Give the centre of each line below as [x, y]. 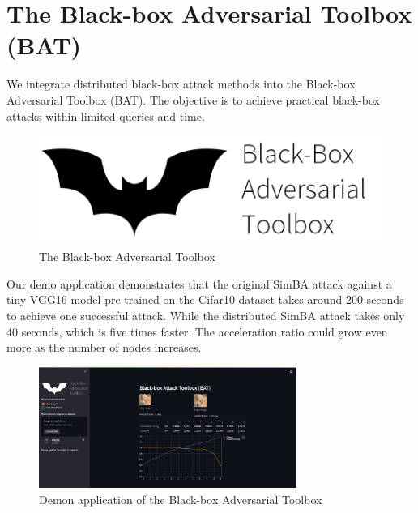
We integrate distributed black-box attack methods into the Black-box [181, 84]
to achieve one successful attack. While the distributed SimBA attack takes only [206, 316]
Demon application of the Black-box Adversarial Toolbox [181, 499]
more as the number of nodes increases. [104, 347]
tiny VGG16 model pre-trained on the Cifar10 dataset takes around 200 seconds [205, 299]
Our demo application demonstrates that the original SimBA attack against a [199, 283]
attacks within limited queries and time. [106, 115]
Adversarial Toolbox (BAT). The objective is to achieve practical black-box [193, 99]
